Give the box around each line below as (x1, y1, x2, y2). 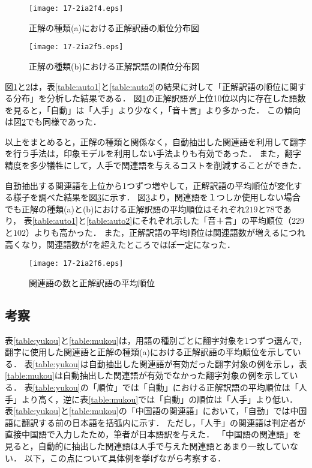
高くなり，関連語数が (5, 238, 89, 250)
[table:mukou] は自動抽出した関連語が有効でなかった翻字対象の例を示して (5, 369, 290, 382)
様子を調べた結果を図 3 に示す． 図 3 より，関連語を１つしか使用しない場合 (13, 191, 301, 203)
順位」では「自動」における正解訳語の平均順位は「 (97, 381, 299, 394)
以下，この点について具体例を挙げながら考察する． (24, 451, 226, 464)
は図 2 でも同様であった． (5, 115, 101, 128)
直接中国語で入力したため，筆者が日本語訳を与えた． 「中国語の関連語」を (5, 428, 301, 440)
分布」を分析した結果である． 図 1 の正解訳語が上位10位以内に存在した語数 (13, 92, 306, 104)
